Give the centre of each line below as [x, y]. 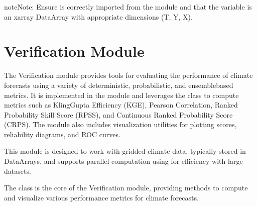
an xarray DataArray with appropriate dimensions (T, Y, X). [98, 16]
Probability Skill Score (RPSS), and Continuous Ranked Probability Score [118, 114]
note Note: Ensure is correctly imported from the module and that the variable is [128, 7]
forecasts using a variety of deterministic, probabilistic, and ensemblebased [119, 85]
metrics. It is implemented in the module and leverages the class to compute [121, 95]
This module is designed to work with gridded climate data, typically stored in [125, 151]
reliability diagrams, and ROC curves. [62, 134]
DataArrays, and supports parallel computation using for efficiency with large [123, 161]
